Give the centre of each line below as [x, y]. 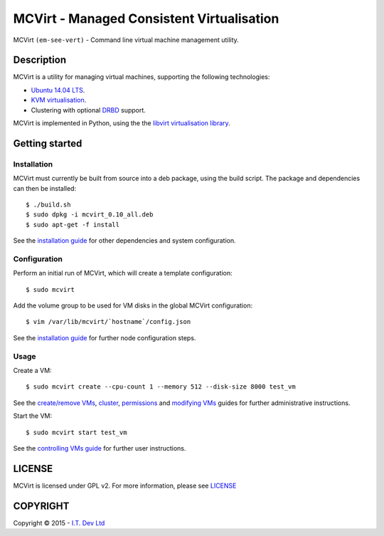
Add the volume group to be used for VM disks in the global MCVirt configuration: [133, 305]
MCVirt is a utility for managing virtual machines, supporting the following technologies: [142, 77]
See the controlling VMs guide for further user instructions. [100, 448]
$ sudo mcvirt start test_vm [76, 432]
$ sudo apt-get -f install [73, 225]
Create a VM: [33, 370]
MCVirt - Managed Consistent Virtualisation [146, 19]
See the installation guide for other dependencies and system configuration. [124, 241]
